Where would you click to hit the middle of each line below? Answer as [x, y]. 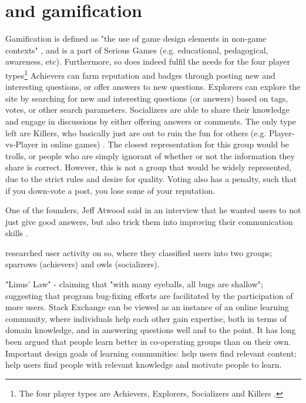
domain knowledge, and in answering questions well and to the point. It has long [151, 330]
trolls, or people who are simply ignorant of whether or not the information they [150, 155]
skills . [17, 233]
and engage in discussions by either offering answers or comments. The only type [151, 121]
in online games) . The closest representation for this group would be [165, 144]
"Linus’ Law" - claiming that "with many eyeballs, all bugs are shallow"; [134, 284]
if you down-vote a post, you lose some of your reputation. [110, 190]
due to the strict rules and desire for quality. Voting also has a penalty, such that [151, 178]
